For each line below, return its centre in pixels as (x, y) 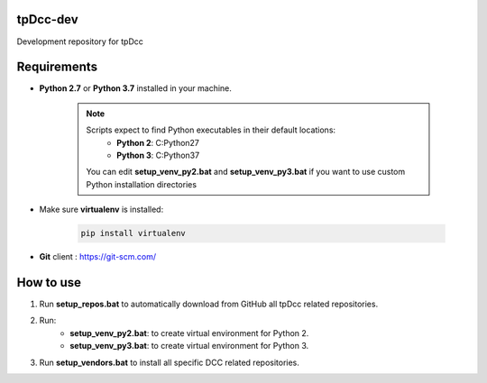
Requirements (57, 67)
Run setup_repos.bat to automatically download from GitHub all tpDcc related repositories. (209, 304)
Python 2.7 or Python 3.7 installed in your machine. (135, 88)
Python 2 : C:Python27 (158, 142)
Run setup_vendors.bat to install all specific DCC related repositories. (169, 362)
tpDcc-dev (47, 19)
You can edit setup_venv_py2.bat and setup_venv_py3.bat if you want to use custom (246, 172)
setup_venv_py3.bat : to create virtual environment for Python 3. (189, 346)
